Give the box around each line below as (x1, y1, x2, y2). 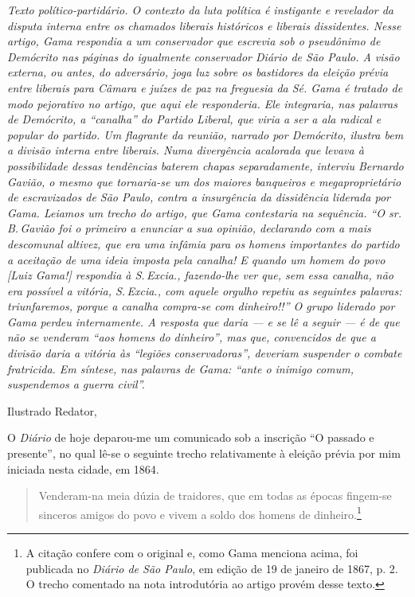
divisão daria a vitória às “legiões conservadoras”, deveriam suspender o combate (7, 345, 402, 361)
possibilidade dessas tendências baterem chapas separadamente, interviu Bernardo (7, 157, 404, 174)
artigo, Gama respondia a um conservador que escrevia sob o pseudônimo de (7, 33, 381, 49)
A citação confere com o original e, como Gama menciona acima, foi (25, 544, 358, 561)
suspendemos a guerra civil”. (7, 376, 145, 392)
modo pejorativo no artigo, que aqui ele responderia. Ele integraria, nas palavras (7, 95, 397, 111)
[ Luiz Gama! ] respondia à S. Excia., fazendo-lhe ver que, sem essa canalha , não (7, 267, 393, 283)
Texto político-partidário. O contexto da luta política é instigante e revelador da (7, 2, 393, 18)
